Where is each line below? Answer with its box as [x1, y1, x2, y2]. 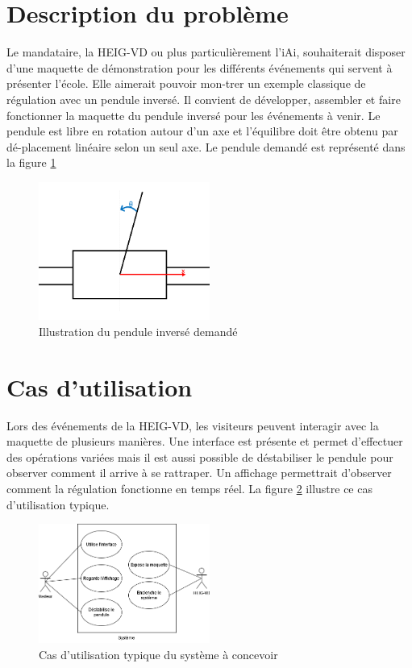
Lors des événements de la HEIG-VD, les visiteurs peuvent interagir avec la [6, 417, 379, 434]
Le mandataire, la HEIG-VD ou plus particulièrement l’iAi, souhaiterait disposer [6, 44, 406, 60]
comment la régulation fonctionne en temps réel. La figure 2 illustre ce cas [6, 480, 372, 496]
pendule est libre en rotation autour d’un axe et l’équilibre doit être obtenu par [6, 122, 398, 139]
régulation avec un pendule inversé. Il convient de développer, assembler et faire [6, 90, 401, 107]
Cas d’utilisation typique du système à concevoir [39, 645, 278, 662]
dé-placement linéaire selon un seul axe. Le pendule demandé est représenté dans [6, 138, 406, 155]
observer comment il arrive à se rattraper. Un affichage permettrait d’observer [6, 464, 392, 481]
